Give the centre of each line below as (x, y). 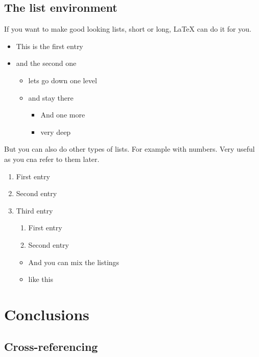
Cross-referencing (51, 347)
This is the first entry (50, 46)
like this (41, 279)
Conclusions (47, 314)
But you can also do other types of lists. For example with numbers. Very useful (129, 149)
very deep (56, 132)
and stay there (51, 97)
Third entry (34, 210)
